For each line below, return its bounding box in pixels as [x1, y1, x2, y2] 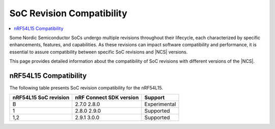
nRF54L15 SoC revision [12, 94, 70, 101]
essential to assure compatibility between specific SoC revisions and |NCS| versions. [9, 49, 188, 55]
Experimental [144, 101, 176, 108]
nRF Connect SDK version [75, 94, 139, 101]
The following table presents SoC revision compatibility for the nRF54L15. [9, 85, 163, 91]
